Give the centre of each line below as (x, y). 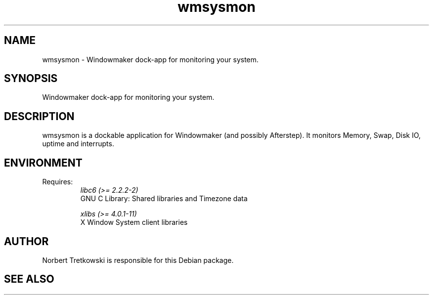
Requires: (58, 182)
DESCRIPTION (39, 116)
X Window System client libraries (134, 222)
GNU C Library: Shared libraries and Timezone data (164, 199)
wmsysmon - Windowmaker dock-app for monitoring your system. (151, 59)
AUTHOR (26, 241)
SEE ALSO (29, 279)
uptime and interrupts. (78, 144)
